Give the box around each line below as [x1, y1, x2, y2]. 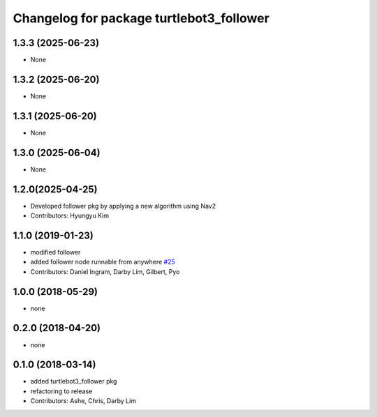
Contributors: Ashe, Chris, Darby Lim [30, 397, 136, 405]
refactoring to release [30, 387, 93, 395]
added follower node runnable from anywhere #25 [30, 258, 176, 266]
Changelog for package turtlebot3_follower [13, 10, 270, 26]
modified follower [30, 248, 81, 256]
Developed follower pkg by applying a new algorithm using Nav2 [30, 202, 216, 210]
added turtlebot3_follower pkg [30, 377, 117, 386]
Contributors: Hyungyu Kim [30, 211, 110, 220]
